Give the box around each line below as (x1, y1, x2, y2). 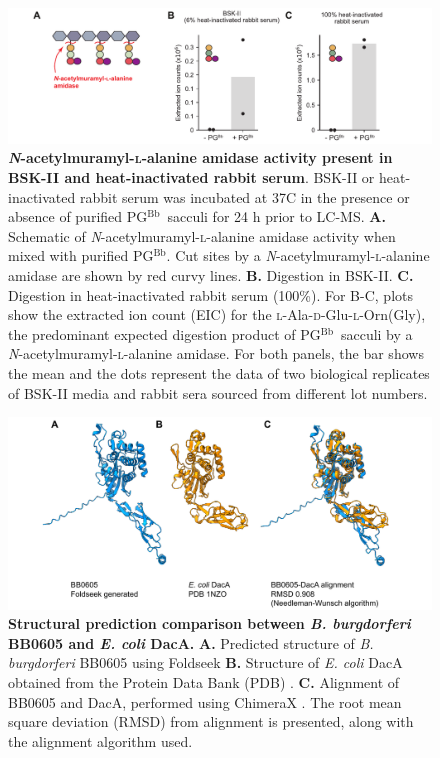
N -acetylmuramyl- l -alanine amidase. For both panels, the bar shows (8, 343, 424, 364)
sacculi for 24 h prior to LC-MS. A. (167, 206, 386, 227)
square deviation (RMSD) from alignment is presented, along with (8, 711, 414, 732)
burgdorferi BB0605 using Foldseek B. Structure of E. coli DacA (8, 652, 403, 673)
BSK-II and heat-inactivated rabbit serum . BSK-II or (8, 167, 375, 187)
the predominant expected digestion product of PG (8, 323, 321, 344)
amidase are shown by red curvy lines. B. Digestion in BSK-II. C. (8, 264, 414, 285)
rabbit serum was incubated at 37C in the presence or (79, 186, 410, 207)
